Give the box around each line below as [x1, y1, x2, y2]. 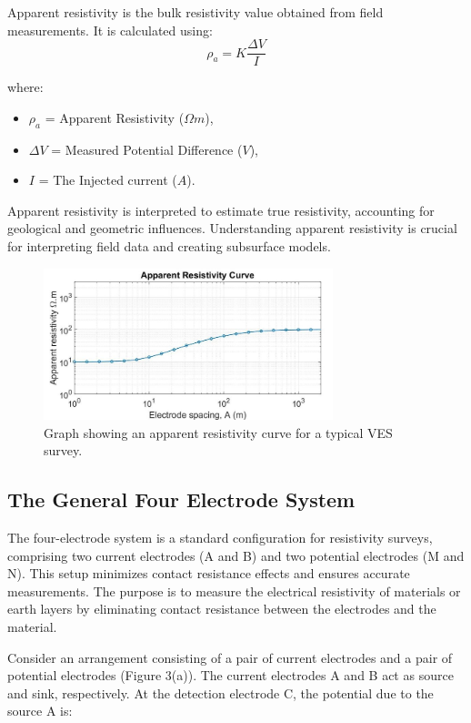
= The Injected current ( [38, 170, 177, 189]
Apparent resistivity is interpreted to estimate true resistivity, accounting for [7, 200, 435, 219]
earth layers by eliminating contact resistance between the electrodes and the [7, 599, 436, 618]
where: [7, 77, 44, 97]
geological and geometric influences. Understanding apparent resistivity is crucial [7, 219, 457, 238]
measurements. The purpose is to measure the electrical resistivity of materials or [7, 581, 461, 600]
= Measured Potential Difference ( [51, 139, 243, 158]
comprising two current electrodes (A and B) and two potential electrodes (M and [7, 545, 465, 565]
